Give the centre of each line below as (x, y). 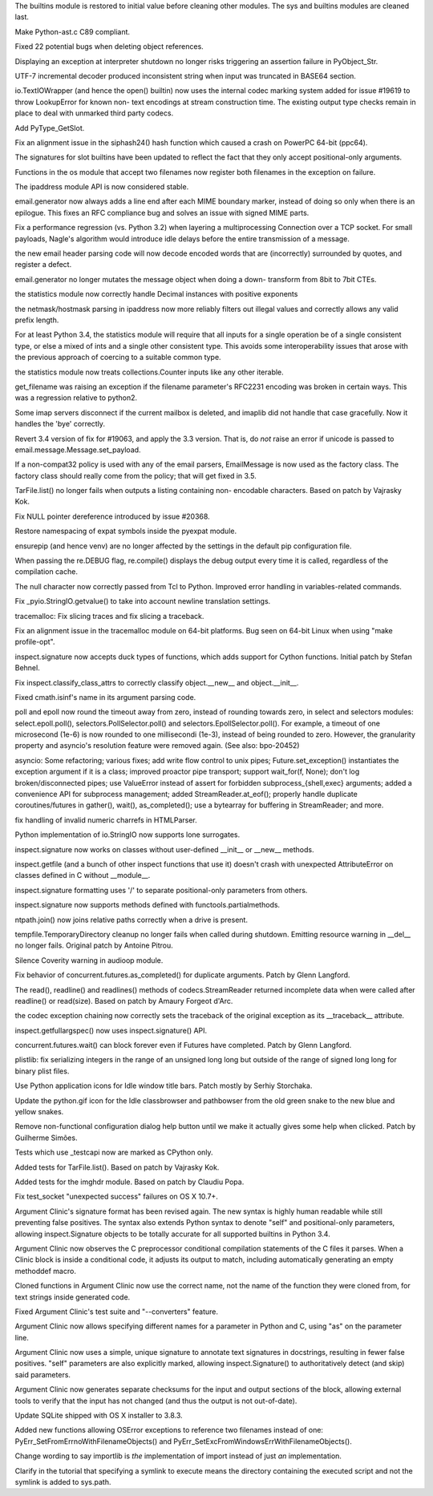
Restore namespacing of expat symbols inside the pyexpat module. (125, 531)
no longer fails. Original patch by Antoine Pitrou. (94, 945)
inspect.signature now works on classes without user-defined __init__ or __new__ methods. (164, 849)
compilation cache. (46, 572)
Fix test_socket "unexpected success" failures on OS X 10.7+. (116, 1197)
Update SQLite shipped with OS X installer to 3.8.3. (99, 1416)
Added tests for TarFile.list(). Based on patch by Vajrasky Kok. (117, 1167)
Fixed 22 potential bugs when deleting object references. (109, 46)
